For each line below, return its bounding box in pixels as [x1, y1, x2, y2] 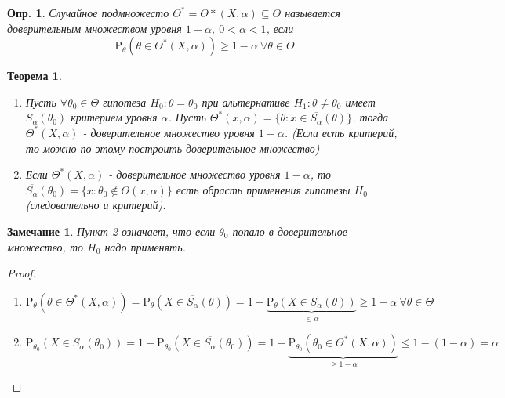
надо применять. [104, 238, 186, 255]
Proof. [7, 265, 36, 281]
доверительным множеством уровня [7, 20, 182, 36]
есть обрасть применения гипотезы [176, 181, 351, 197]
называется [285, 5, 340, 20]
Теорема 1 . [7, 67, 62, 84]
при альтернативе [202, 93, 290, 110]
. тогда [352, 109, 389, 125]
